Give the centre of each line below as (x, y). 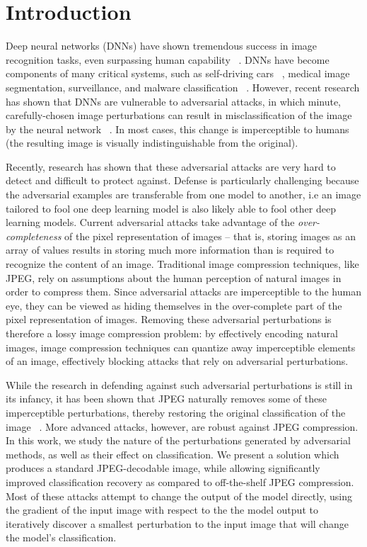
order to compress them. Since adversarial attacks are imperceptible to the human (183, 292)
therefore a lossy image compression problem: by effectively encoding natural (172, 333)
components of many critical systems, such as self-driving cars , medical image (178, 73)
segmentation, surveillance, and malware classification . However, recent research (183, 87)
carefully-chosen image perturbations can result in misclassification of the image (179, 115)
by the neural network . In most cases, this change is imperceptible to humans (177, 129)
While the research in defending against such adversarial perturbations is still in (179, 384)
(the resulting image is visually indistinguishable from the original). (152, 143)
